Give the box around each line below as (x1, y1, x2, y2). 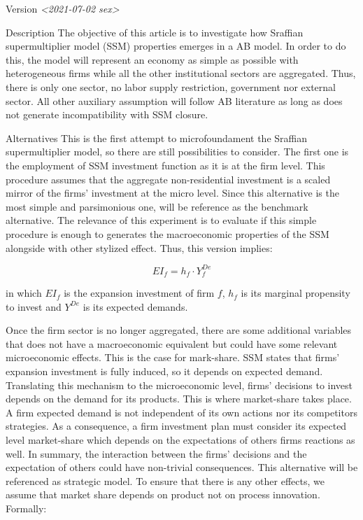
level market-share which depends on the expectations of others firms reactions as (6, 432, 355, 447)
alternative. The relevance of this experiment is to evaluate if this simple (6, 213, 317, 227)
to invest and (6, 299, 62, 314)
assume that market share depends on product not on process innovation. (6, 487, 320, 502)
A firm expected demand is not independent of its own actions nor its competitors (6, 405, 357, 419)
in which (6, 286, 42, 300)
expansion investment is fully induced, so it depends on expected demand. (6, 364, 323, 379)
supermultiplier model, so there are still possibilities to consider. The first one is (6, 144, 349, 159)
